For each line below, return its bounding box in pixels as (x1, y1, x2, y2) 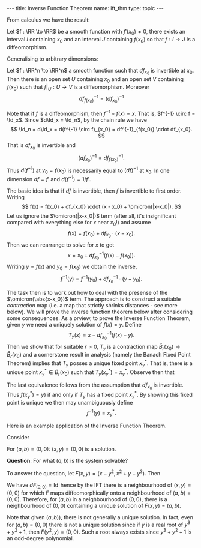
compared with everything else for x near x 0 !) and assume (7, 218, 151, 227)
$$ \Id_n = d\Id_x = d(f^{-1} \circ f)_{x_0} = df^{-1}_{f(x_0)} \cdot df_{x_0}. (10, 125, 193, 133)
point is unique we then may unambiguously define (7, 399, 133, 406)
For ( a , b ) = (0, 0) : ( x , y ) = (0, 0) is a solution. (7, 445, 116, 453)
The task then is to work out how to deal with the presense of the (7, 289, 168, 297)
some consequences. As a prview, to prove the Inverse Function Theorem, (7, 315, 191, 322)
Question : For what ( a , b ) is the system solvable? (7, 457, 128, 465)
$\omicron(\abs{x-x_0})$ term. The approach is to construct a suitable (7, 295, 181, 303)
